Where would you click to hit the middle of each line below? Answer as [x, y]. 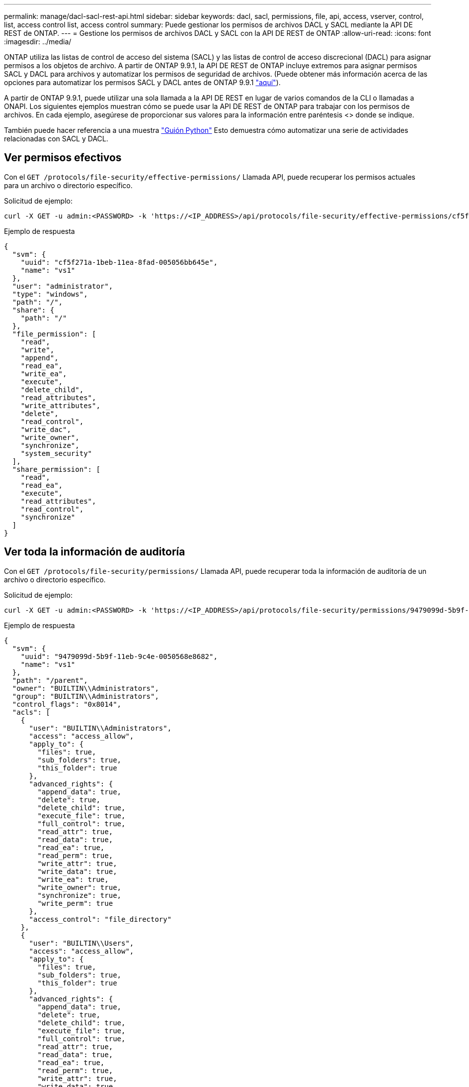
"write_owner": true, [79, 887]
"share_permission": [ [56, 469]
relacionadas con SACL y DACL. [56, 139]
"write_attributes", [60, 405]
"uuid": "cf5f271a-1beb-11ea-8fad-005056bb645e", [119, 262]
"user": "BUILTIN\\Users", [81, 943]
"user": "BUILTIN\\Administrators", [100, 728]
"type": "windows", [50, 294]
